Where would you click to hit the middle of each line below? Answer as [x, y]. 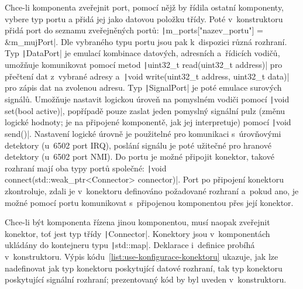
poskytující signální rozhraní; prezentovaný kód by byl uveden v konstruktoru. [146, 279]
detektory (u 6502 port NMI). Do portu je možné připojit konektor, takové [140, 156]
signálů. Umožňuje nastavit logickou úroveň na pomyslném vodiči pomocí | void [147, 99]
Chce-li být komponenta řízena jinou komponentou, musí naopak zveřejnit [137, 222]
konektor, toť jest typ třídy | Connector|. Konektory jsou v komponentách [137, 233]
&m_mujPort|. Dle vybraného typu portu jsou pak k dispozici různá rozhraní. [146, 41]
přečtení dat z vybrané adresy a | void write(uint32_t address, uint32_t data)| [147, 76]
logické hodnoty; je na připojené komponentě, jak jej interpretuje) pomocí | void [148, 122]
